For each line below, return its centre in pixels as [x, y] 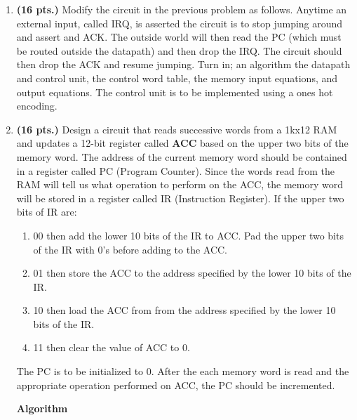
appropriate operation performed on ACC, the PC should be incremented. [176, 385]
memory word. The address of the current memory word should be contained [182, 156]
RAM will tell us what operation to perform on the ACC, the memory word [180, 184]
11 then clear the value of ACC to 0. [112, 347]
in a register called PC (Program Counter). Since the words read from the [175, 170]
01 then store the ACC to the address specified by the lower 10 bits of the [192, 273]
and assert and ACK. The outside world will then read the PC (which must [179, 37]
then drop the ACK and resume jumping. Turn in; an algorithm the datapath [183, 64]
